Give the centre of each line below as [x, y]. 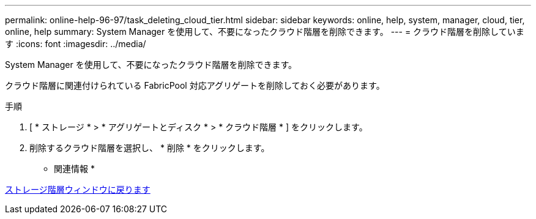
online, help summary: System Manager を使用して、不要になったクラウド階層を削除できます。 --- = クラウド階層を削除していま [265, 32]
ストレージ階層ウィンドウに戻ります [78, 189]
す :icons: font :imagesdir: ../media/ [76, 44]
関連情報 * [74, 169]
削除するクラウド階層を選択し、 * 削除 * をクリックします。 [150, 148]
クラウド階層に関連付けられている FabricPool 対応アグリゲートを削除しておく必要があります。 [195, 85]
